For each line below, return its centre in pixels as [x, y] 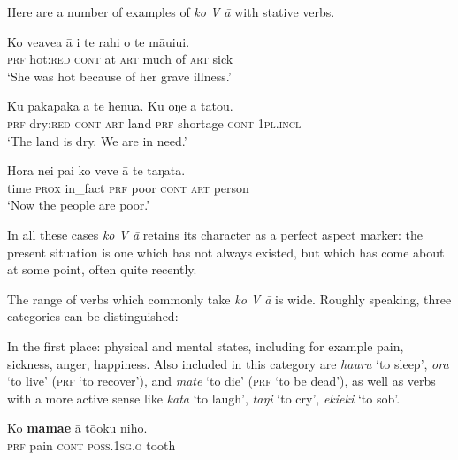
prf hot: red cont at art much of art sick [120, 59]
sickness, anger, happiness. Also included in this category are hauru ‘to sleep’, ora [228, 363]
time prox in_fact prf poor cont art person [128, 187]
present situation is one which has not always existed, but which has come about [226, 252]
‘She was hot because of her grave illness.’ [119, 76]
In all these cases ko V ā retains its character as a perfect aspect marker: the [215, 234]
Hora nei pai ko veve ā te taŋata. [96, 170]
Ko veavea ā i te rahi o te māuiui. [99, 41]
